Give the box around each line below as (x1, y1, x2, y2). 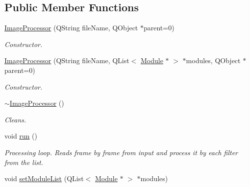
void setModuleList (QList (4, 173, 84, 184)
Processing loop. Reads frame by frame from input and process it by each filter (4, 147, 238, 157)
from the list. (4, 157, 43, 167)
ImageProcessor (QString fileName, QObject (4, 23, 138, 33)
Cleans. (4, 114, 26, 124)
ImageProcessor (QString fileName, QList (4, 55, 129, 66)
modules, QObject (186, 55, 241, 66)
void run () (4, 131, 37, 141)
